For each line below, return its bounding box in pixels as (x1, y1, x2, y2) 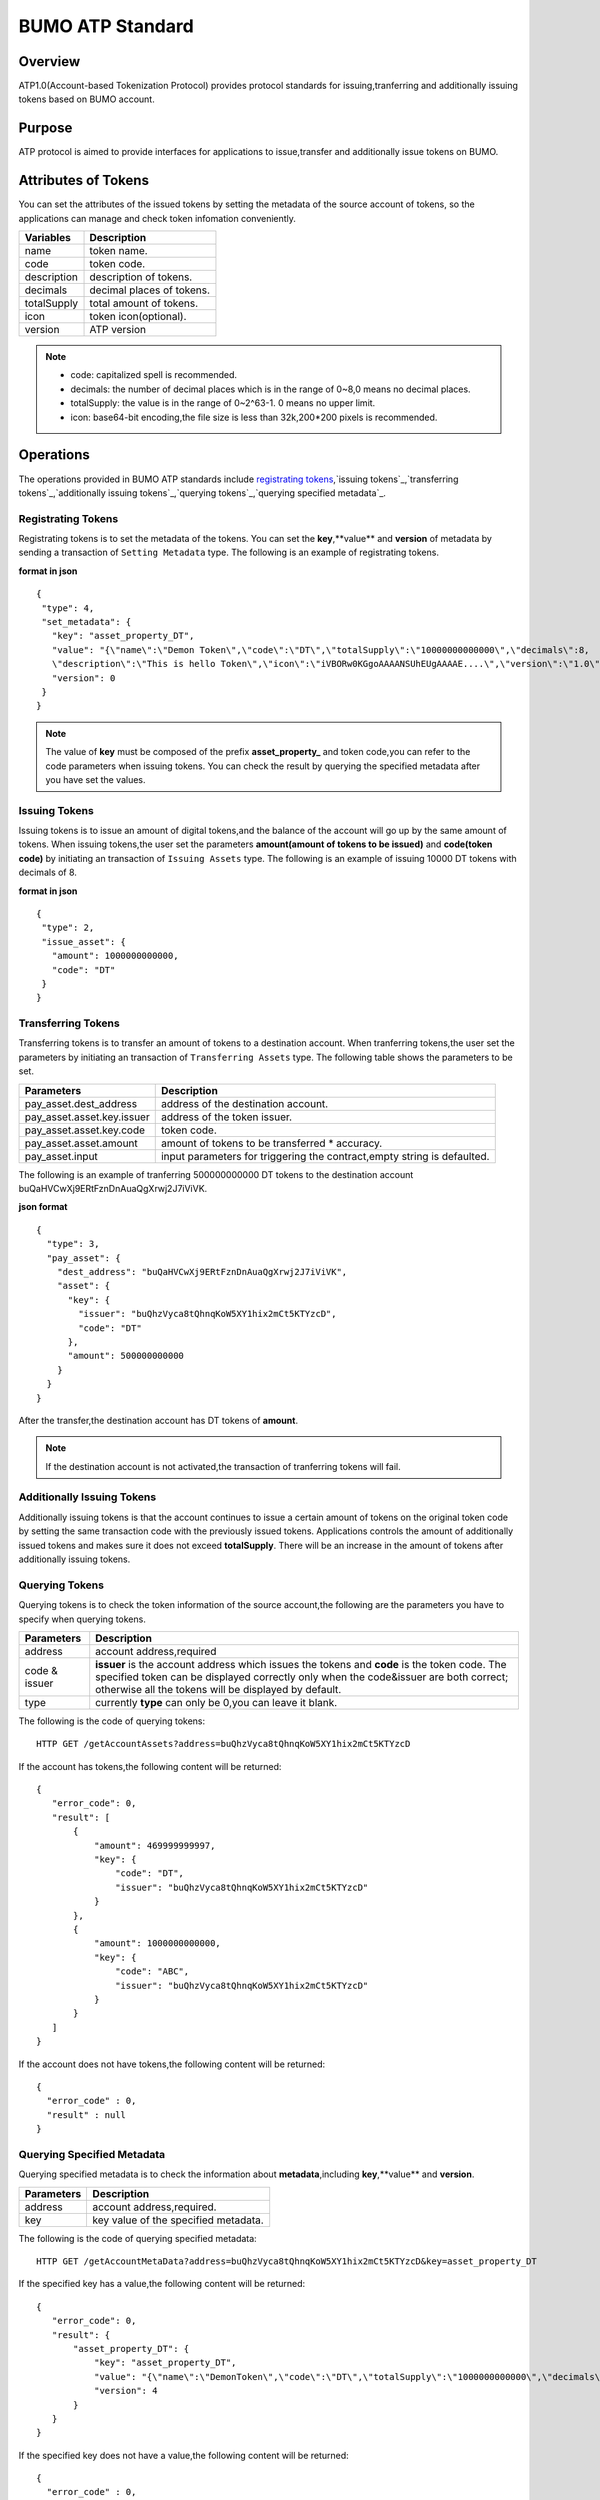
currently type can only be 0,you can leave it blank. (95, 1695, 338, 1709)
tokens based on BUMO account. (18, 93, 155, 105)
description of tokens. (89, 270, 193, 284)
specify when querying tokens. (18, 1613, 147, 1625)
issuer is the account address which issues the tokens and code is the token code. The (95, 1657, 507, 1671)
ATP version (89, 323, 147, 337)
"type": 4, (41, 602, 95, 614)
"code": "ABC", (115, 1966, 190, 1977)
